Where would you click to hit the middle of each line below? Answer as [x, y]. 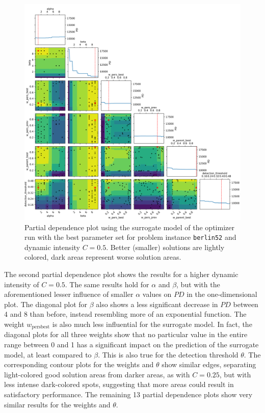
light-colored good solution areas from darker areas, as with [97, 374]
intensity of [22, 284]
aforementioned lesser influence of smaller [69, 294]
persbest [41, 327]
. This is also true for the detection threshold [168, 354]
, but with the [198, 284]
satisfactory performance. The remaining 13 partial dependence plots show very [128, 394]
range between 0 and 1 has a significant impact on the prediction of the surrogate [131, 345]
